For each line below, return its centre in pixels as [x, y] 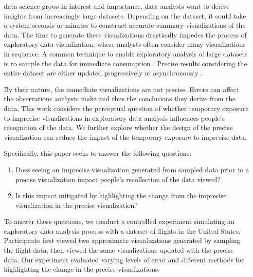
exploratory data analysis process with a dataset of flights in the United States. [122, 231]
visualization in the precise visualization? [76, 205]
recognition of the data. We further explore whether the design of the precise [118, 127]
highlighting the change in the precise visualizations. [82, 269]
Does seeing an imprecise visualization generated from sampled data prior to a [132, 169]
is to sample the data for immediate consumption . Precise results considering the [126, 63]
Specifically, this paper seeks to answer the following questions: [98, 153]
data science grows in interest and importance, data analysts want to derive [117, 6]
